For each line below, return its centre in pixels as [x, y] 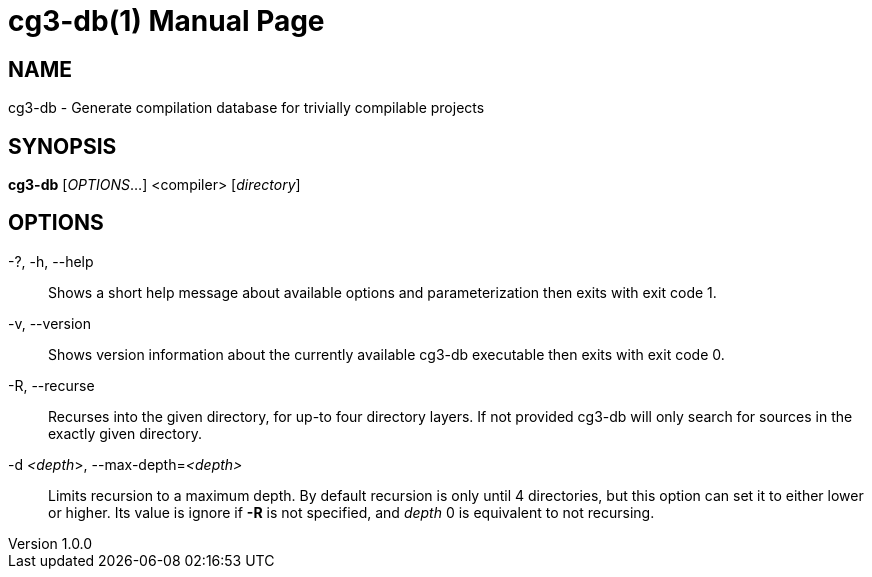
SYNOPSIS [62, 146]
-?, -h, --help [51, 261]
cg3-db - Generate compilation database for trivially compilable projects [246, 108]
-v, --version [50, 323]
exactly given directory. [125, 433]
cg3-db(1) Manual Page [166, 21]
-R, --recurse [51, 385]
